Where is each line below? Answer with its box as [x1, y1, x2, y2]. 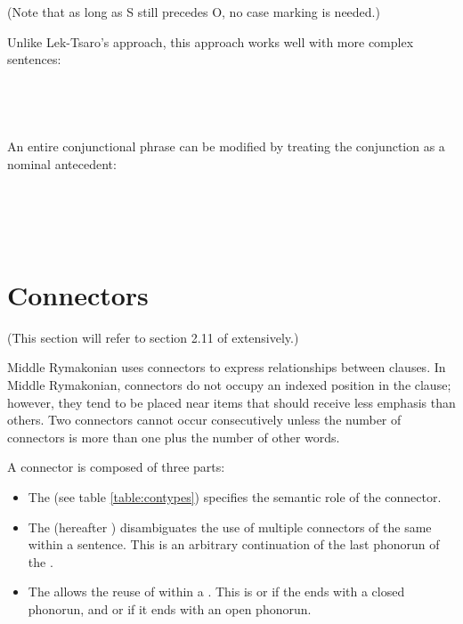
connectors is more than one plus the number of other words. [7, 427, 340, 446]
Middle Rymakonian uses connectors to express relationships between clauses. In [7, 358, 446, 377]
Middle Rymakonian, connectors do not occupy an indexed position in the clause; [7, 376, 451, 394]
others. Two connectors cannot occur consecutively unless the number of [7, 410, 402, 429]
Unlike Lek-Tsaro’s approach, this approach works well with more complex [7, 32, 414, 51]
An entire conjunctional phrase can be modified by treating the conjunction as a [7, 137, 445, 156]
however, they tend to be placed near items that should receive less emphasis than [7, 393, 456, 411]
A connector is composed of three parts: [7, 458, 225, 476]
